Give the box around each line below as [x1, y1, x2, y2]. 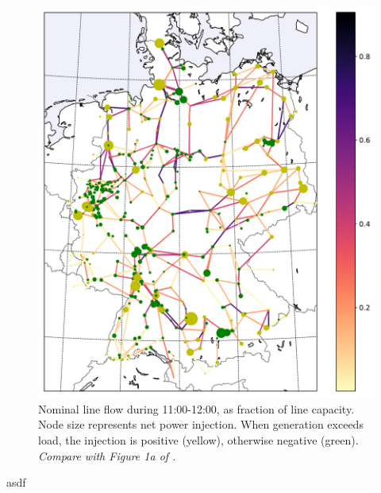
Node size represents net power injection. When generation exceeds [38, 416, 364, 433]
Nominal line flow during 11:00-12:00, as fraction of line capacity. [38, 400, 355, 417]
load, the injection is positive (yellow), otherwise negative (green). [38, 432, 359, 448]
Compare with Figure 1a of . [38, 447, 176, 464]
